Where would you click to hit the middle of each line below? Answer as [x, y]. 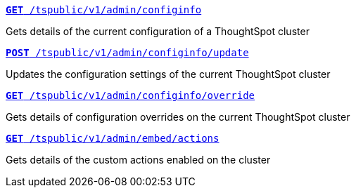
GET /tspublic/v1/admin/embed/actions [113, 138]
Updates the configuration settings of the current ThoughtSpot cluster [168, 74]
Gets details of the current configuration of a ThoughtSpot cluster [158, 31]
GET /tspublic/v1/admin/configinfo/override [131, 95]
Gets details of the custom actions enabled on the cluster [138, 160]
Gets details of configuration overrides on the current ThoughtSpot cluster [178, 117]
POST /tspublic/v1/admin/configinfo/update [127, 53]
